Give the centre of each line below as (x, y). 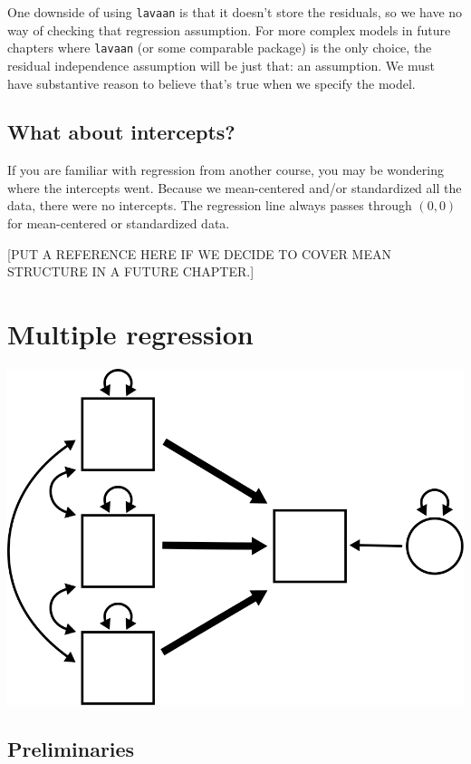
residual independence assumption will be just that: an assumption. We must (221, 65)
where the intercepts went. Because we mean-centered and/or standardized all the (235, 187)
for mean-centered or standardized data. (119, 223)
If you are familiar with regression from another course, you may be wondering (226, 170)
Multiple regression (130, 334)
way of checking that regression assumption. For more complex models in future (229, 29)
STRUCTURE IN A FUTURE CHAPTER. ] (131, 271)
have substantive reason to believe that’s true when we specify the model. (211, 83)
